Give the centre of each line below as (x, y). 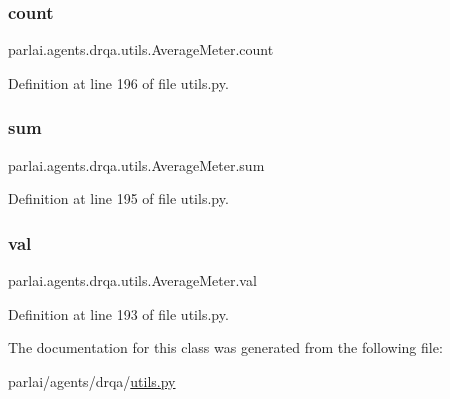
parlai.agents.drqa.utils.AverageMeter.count (141, 49)
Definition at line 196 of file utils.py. (118, 82)
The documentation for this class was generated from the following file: (225, 347)
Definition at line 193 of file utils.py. (118, 313)
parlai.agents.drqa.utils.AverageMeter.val (132, 280)
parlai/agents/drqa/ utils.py (92, 380)
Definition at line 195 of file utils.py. (118, 198)
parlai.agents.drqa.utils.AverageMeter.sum (136, 164)
